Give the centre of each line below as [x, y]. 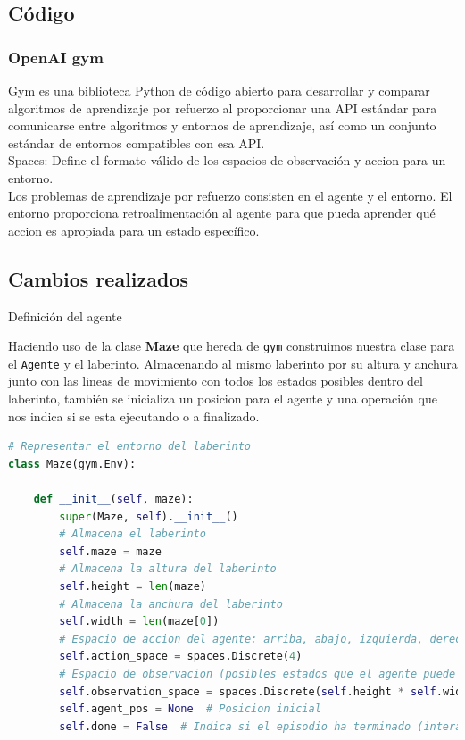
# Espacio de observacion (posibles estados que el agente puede [257, 673]
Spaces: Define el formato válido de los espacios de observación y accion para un [227, 160]
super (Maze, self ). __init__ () [149, 516]
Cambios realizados [99, 278]
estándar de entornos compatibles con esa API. [137, 142]
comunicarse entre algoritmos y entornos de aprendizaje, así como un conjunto [222, 125]
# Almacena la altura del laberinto [168, 569]
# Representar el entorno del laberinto [130, 447]
